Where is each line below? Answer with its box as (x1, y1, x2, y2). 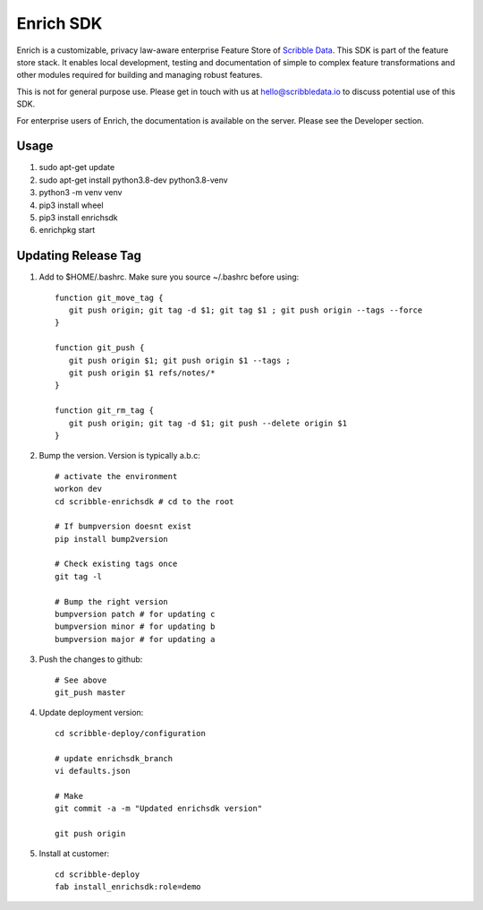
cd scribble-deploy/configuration (55, 728, 206, 738)
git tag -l (55, 571, 103, 581)
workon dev (55, 484, 103, 494)
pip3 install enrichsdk (38, 211, 118, 223)
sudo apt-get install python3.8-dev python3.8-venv (38, 175, 228, 185)
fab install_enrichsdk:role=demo (55, 882, 201, 892)
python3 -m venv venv (38, 187, 123, 198)
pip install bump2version (55, 534, 169, 544)
